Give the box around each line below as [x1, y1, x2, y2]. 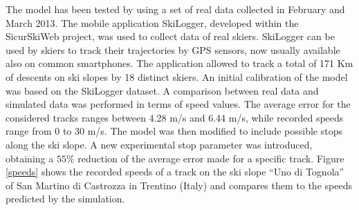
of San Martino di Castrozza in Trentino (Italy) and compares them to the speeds [6, 178, 352, 192]
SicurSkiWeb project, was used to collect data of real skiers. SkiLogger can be [6, 29, 335, 44]
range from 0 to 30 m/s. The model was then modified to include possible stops [6, 124, 343, 138]
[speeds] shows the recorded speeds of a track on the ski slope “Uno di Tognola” [6, 164, 344, 179]
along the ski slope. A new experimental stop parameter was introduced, [6, 137, 313, 151]
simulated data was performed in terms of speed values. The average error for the [6, 97, 351, 111]
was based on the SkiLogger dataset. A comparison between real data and [6, 83, 319, 97]
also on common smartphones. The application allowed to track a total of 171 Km [6, 56, 353, 70]
